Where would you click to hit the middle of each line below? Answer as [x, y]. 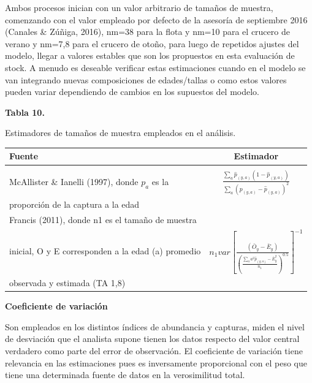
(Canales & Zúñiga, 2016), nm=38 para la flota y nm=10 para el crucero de [147, 32]
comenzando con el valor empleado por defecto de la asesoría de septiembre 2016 [156, 19]
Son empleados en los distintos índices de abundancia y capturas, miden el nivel [155, 326]
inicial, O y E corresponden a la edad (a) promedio [105, 251]
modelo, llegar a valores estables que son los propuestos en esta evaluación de [150, 55]
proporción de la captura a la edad [74, 204]
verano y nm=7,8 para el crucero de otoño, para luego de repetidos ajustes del [152, 43]
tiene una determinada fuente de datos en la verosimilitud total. [125, 375]
